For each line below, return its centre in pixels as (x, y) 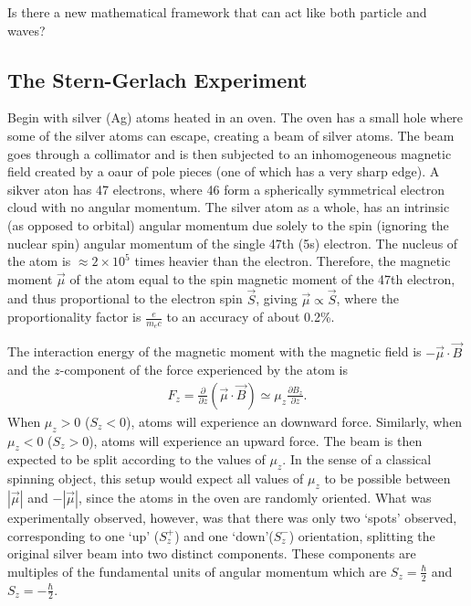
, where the (368, 298)
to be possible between (387, 478)
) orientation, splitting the (362, 535)
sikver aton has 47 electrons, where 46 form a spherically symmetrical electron (226, 189)
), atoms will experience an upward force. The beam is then (256, 440)
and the (29, 370)
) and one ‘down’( (224, 535)
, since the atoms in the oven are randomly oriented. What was (255, 497)
